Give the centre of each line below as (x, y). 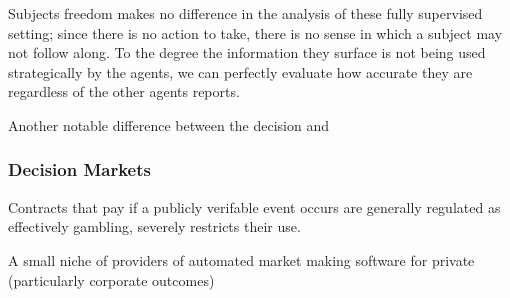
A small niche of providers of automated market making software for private (241, 259)
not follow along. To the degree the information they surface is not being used (247, 52)
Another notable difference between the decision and (168, 124)
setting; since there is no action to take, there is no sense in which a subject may (255, 32)
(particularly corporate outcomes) (111, 279)
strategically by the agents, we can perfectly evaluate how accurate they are (240, 71)
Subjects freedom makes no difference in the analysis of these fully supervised (245, 13)
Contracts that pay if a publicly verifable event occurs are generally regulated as (254, 206)
